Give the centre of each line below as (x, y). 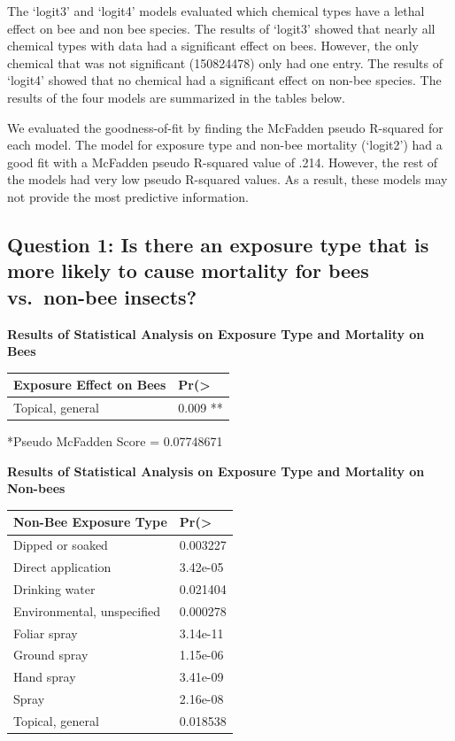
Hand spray (45, 677)
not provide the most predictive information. (128, 196)
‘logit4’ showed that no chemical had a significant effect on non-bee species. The (224, 80)
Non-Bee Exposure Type (90, 522)
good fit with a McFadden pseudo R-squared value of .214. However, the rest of (223, 162)
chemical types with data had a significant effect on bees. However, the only (213, 46)
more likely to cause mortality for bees (188, 270)
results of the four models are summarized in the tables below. (177, 97)
